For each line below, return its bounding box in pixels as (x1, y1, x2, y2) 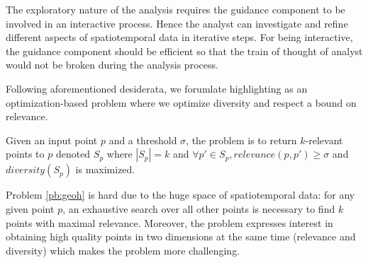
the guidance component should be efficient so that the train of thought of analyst (6, 43, 363, 58)
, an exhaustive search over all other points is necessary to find (62, 201, 335, 216)
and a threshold (108, 132, 177, 147)
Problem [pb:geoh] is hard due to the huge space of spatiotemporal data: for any (6, 187, 355, 202)
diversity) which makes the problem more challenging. (6, 242, 240, 257)
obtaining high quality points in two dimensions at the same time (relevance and (6, 229, 356, 244)
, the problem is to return (186, 132, 297, 147)
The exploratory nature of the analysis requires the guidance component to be (6, 2, 345, 16)
